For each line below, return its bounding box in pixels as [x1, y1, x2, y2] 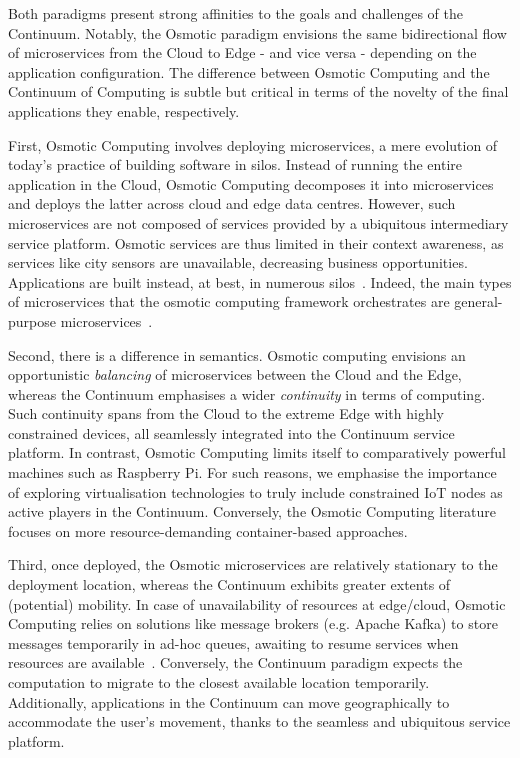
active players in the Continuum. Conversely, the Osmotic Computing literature [8, 501, 497, 522]
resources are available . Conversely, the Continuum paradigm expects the [8, 652, 463, 673]
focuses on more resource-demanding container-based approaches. [8, 520, 408, 541]
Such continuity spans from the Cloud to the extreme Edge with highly [8, 403, 445, 424]
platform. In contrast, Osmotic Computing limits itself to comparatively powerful [8, 442, 506, 463]
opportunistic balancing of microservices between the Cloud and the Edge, [8, 364, 462, 385]
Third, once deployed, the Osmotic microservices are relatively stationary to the [8, 554, 498, 575]
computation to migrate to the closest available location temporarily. [8, 672, 430, 692]
